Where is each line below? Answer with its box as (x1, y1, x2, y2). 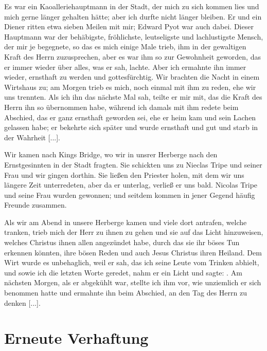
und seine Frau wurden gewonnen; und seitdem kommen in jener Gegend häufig (4, 189, 255, 200)
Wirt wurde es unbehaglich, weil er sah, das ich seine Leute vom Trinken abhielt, (4, 257, 259, 268)
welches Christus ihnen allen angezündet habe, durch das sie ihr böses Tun (4, 237, 240, 248)
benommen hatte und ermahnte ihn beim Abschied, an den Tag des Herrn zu (4, 287, 247, 298)
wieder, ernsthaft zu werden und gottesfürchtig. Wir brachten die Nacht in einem (4, 71, 260, 82)
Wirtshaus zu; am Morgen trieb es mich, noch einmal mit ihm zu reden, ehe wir (4, 81, 256, 92)
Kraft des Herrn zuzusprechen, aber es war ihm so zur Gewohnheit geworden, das (4, 51, 261, 62)
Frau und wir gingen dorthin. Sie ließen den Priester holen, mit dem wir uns (4, 169, 244, 180)
